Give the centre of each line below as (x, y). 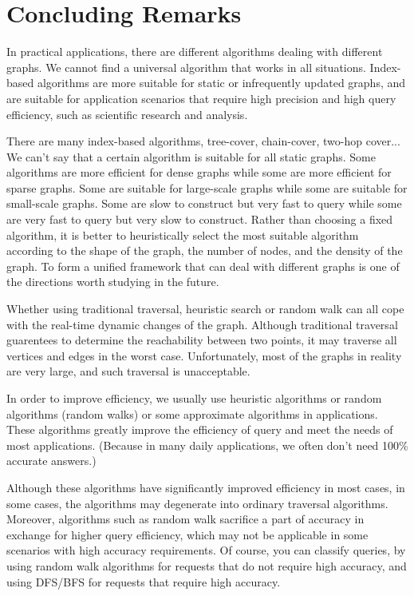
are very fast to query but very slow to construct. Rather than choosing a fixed (200, 219)
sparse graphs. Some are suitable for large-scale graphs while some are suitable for (207, 187)
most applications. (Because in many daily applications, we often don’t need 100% (207, 445)
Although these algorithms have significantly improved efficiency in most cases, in (206, 487)
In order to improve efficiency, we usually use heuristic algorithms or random (194, 398)
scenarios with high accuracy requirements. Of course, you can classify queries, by (206, 550)
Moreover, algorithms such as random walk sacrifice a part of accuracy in (185, 519)
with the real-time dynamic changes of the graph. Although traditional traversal (202, 324)
